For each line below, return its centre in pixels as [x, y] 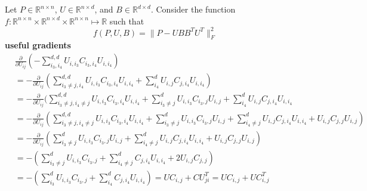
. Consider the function [193, 9]
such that [127, 21]
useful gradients [38, 45]
